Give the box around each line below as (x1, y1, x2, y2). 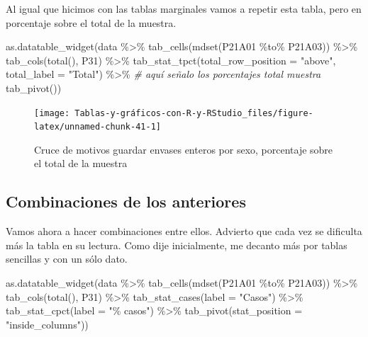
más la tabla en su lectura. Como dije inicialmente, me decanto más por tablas (6, 237, 347, 252)
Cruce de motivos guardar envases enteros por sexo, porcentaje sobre (34, 142, 333, 156)
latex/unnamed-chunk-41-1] (34, 122, 161, 132)
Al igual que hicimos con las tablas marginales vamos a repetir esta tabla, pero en (6, 1, 362, 16)
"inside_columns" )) (6, 316, 89, 331)
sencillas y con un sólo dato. (6, 251, 128, 266)
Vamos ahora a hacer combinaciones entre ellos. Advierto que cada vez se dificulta (6, 224, 362, 239)
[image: (34, 108, 70, 118)
